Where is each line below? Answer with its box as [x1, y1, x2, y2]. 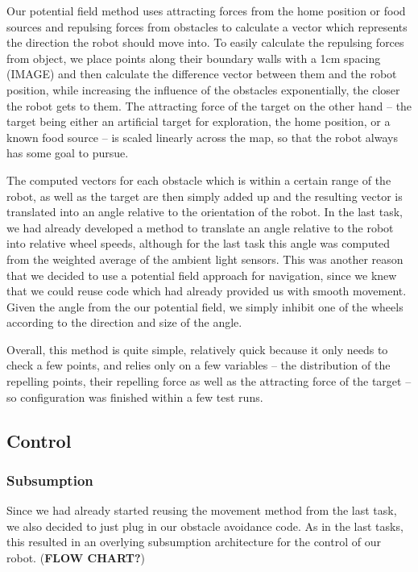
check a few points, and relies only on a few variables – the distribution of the [6, 357, 391, 374]
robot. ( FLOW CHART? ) [6, 549, 145, 566]
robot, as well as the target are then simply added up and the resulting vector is [6, 187, 403, 204]
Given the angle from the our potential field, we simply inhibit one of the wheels [6, 298, 404, 315]
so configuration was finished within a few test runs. [6, 388, 263, 405]
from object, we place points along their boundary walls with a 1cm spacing [6, 49, 381, 66]
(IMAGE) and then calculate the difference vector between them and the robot [6, 65, 397, 82]
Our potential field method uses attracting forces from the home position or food [6, 2, 406, 19]
